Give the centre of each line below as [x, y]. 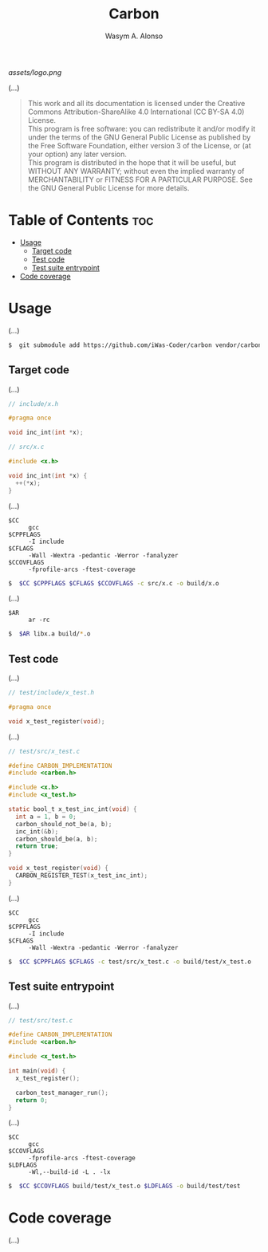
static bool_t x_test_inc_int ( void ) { [73, 809]
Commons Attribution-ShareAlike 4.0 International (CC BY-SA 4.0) [136, 112]
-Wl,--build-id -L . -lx [69, 1172]
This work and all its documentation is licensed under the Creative [136, 103]
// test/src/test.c [41, 1020]
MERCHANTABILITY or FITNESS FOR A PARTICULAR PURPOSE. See [140, 179]
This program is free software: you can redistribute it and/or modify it [142, 128]
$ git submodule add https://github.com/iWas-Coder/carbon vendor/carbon [135, 345]
